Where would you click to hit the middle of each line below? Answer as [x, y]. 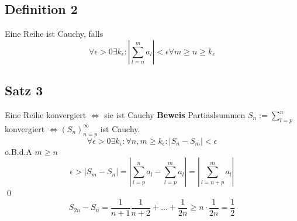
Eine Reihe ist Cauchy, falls [54, 34]
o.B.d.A [18, 151]
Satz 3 [24, 90]
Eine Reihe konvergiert [46, 115]
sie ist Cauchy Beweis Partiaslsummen [175, 115]
